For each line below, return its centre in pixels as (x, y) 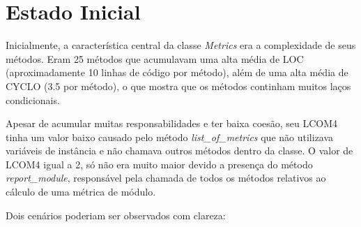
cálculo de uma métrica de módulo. (81, 192)
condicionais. (33, 100)
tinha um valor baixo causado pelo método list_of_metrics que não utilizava (170, 137)
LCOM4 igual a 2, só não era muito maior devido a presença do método (159, 164)
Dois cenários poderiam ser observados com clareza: (116, 215)
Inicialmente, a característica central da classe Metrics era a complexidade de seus (181, 45)
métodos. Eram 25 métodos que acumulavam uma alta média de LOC (155, 58)
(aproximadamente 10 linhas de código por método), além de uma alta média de (177, 72)
